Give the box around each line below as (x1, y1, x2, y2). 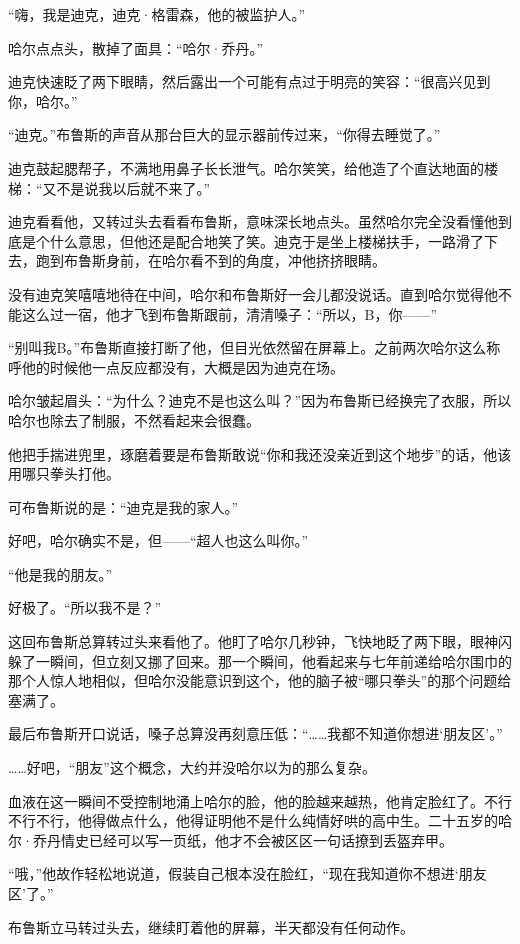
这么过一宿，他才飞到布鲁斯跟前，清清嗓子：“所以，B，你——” (21, 303, 438, 324)
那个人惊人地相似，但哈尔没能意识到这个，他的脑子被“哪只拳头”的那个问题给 (8, 670, 512, 691)
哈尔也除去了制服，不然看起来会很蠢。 (8, 409, 260, 430)
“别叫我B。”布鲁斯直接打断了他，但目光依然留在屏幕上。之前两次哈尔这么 (8, 337, 487, 358)
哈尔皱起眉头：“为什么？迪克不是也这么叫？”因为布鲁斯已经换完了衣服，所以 (8, 390, 512, 411)
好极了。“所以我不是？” (8, 597, 162, 618)
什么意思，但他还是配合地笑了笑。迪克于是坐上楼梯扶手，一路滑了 (49, 230, 484, 251)
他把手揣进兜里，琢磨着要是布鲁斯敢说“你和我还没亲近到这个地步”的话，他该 (8, 443, 512, 464)
